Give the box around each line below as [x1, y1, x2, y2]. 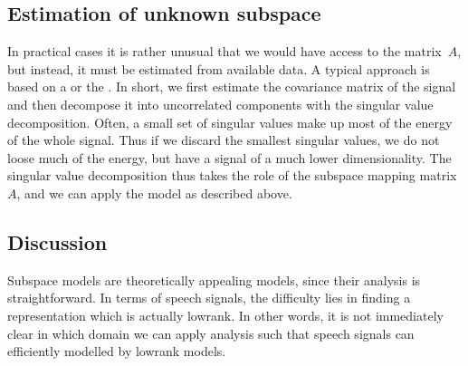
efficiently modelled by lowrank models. [7, 342, 226, 361]
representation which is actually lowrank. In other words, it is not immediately [7, 305, 444, 324]
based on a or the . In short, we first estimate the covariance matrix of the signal [7, 77, 456, 96]
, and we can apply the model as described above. [16, 183, 292, 202]
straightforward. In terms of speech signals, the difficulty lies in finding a [7, 288, 411, 307]
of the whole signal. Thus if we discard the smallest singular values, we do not [7, 130, 440, 149]
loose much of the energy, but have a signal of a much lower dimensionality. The [7, 148, 452, 167]
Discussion [7, 227, 108, 255]
